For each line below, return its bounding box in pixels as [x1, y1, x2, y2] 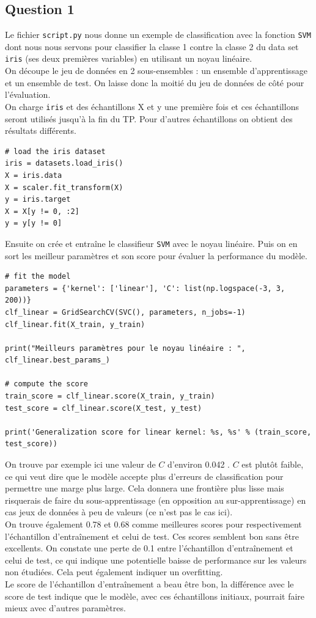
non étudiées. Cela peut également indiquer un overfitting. [5, 565, 223, 578]
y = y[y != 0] [5, 219, 62, 228]
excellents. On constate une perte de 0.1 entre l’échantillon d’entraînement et [5, 542, 293, 554]
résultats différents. [5, 124, 76, 137]
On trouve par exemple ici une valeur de [5, 458, 156, 471]
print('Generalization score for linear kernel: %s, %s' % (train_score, [5, 427, 312, 436]
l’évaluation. [5, 88, 51, 101]
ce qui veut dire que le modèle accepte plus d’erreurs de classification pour [5, 469, 284, 482]
